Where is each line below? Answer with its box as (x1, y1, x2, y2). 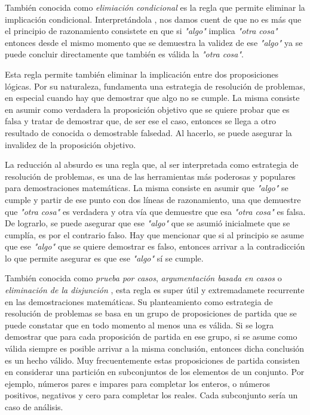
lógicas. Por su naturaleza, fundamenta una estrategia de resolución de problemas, (5, 79, 305, 92)
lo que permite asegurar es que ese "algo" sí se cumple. (5, 251, 204, 264)
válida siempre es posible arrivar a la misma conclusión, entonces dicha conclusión (5, 342, 305, 355)
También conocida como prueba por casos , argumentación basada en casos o (5, 272, 282, 284)
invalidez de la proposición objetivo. (5, 138, 136, 150)
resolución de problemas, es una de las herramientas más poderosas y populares (5, 170, 296, 182)
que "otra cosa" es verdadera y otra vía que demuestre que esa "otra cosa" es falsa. (5, 205, 306, 217)
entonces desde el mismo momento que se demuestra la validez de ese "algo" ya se (5, 36, 303, 48)
